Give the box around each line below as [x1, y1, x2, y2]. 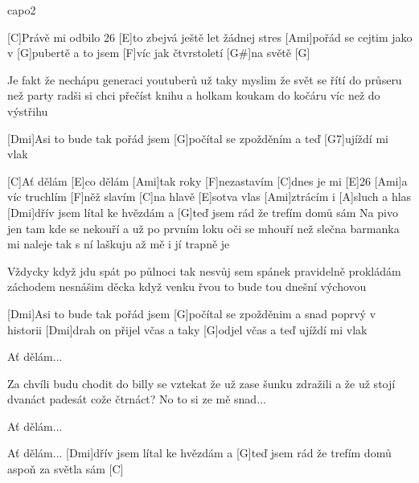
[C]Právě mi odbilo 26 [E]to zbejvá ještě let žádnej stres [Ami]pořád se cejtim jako [7, 28, 413, 45]
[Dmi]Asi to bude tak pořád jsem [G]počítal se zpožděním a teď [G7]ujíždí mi [7, 129, 388, 146]
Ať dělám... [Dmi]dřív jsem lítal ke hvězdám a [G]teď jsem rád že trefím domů [7, 444, 392, 461]
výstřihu [7, 102, 48, 119]
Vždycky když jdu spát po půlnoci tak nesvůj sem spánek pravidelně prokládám [7, 262, 401, 279]
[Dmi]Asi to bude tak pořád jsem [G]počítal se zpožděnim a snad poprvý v [7, 305, 376, 321]
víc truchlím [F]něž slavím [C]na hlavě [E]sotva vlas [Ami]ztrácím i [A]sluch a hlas [7, 188, 412, 205]
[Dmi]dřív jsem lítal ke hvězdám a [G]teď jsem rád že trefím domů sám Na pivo [7, 203, 398, 220]
